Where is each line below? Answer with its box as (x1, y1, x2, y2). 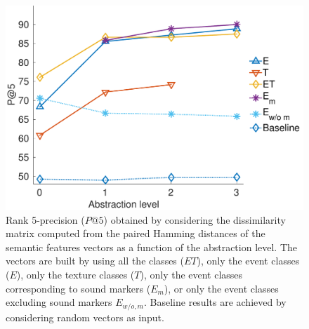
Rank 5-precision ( (6, 212, 85, 227)
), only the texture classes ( (16, 267, 135, 282)
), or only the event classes (164, 281, 279, 295)
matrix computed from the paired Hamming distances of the (6, 226, 265, 241)
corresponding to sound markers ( (6, 281, 151, 295)
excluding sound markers (6, 295, 112, 309)
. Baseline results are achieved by (144, 295, 287, 309)
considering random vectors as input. (6, 309, 164, 324)
